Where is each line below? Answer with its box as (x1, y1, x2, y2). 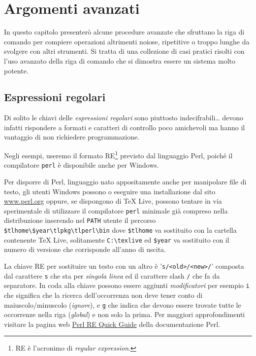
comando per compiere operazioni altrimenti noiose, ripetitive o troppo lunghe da (4, 36, 250, 46)
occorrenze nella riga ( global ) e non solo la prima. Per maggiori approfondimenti (4, 309, 245, 320)
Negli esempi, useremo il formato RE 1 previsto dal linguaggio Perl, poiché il (4, 149, 233, 160)
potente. (4, 65, 29, 75)
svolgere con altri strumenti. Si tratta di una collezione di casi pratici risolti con (4, 46, 245, 56)
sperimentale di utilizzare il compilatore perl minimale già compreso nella (4, 205, 228, 215)
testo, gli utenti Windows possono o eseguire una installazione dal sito (4, 186, 216, 196)
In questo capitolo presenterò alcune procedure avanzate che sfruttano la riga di (4, 27, 245, 37)
